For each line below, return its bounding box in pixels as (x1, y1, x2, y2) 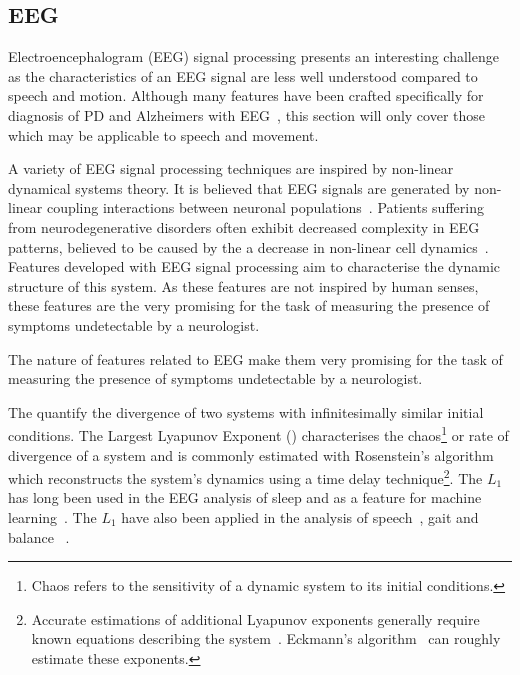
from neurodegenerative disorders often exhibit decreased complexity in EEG (8, 216, 480, 237)
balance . (8, 526, 70, 547)
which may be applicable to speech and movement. (8, 124, 319, 145)
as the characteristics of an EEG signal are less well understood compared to (8, 65, 478, 86)
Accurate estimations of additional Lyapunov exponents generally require (31, 608, 480, 629)
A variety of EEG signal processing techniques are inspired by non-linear (8, 158, 454, 179)
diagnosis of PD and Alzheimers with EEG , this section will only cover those (8, 104, 486, 125)
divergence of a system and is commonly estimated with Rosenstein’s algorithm (8, 444, 494, 465)
